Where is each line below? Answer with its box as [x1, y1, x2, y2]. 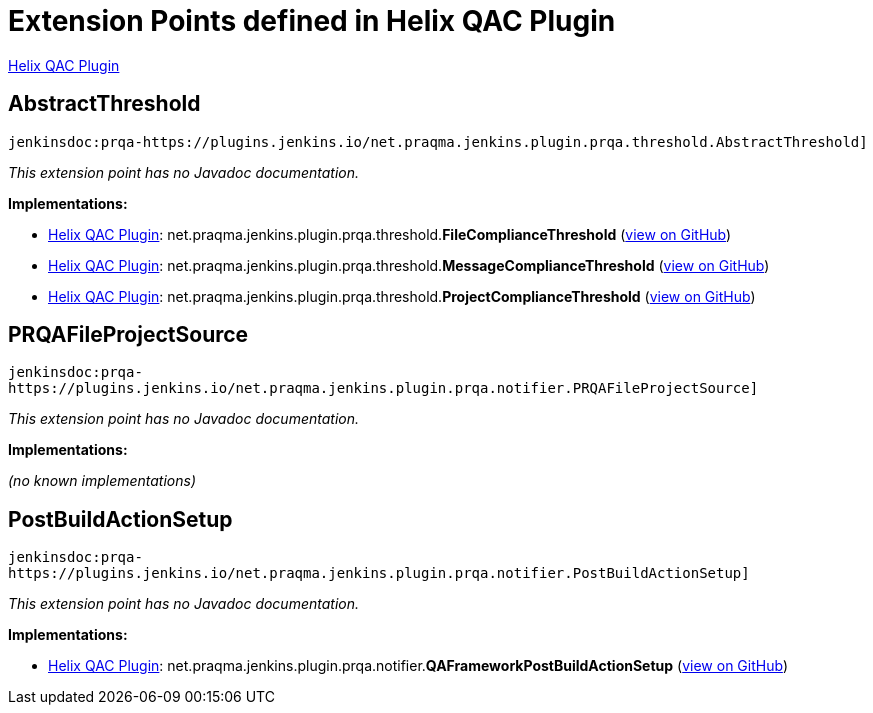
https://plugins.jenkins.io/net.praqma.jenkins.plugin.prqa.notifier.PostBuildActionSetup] [8, 565, 750, 582]
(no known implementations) [8, 472, 197, 490]
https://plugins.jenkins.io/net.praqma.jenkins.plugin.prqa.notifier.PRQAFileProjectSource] [8, 380, 759, 397]
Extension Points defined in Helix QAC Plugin [8, 4, 616, 38]
